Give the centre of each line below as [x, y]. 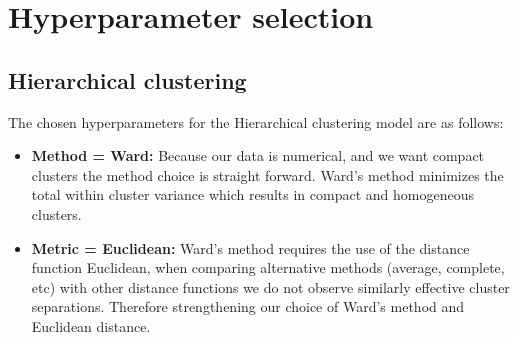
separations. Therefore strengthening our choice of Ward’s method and [248, 306]
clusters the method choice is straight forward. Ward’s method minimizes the [267, 174]
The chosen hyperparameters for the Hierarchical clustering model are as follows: [256, 121]
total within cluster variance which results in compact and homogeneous [252, 194]
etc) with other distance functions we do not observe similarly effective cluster [270, 286]
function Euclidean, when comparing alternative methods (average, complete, [268, 267]
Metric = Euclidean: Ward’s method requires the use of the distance [250, 247]
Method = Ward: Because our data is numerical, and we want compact [258, 155]
